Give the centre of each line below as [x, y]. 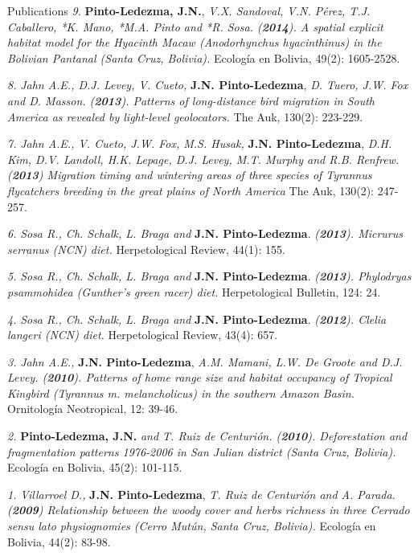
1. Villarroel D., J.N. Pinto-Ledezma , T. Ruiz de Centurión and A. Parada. [201, 494]
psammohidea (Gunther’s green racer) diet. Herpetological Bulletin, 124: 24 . [194, 291]
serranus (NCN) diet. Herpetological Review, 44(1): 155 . [147, 249]
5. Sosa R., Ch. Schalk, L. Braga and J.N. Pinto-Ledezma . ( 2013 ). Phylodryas [209, 276]
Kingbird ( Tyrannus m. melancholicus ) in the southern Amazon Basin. [181, 392]
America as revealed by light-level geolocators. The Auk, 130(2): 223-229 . [185, 116]
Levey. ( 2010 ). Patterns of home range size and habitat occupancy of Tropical [200, 377]
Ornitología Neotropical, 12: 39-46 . [93, 409]
